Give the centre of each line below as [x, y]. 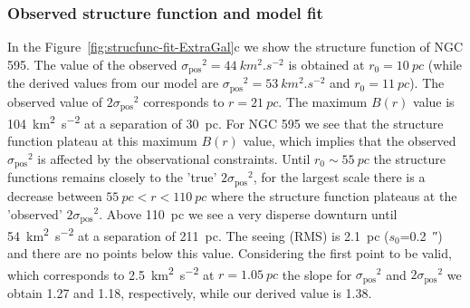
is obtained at [326, 64]
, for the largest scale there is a [339, 177]
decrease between [55, 195]
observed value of [55, 101]
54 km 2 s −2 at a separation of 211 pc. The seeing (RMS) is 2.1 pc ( [198, 234]
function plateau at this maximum [102, 141]
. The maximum [323, 101]
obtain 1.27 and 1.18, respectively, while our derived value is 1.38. [190, 292]
